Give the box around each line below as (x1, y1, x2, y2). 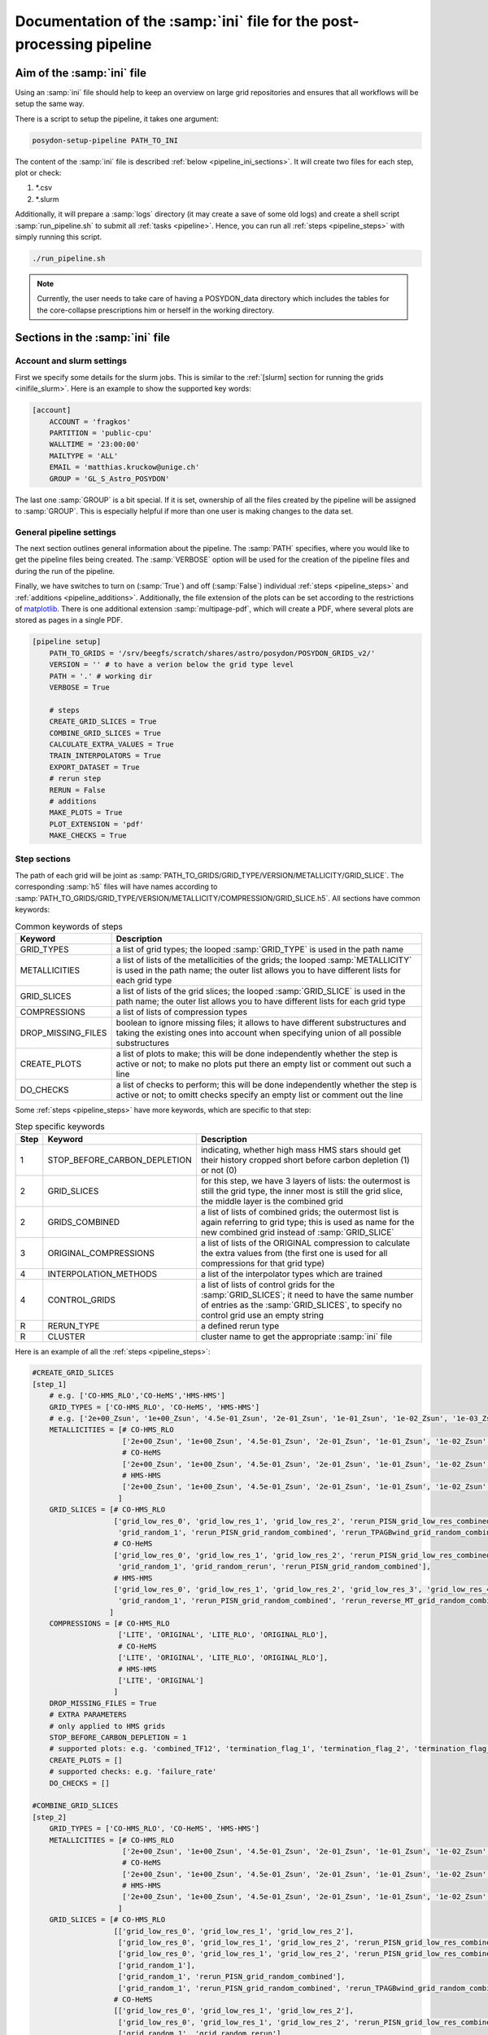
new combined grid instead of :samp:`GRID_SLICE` (200, 1226, 394, 1237)
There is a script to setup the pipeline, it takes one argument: (15, 114, 220, 124)
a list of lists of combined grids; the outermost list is (200, 1206, 399, 1217)
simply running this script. (15, 232, 102, 242)
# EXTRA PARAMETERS (49, 1710, 128, 1719)
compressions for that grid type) (200, 1258, 325, 1269)
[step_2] (32, 1812, 68, 1822)
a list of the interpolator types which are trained (200, 1268, 383, 1280)
